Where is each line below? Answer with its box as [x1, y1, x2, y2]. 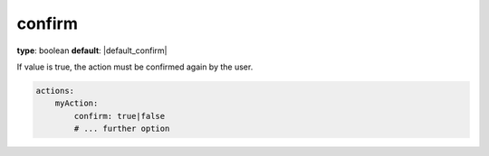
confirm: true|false [73, 111, 166, 121]
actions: [35, 86, 75, 96]
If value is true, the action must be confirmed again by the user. [16, 61, 254, 72]
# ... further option [73, 124, 170, 134]
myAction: [54, 98, 99, 108]
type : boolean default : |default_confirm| [16, 45, 168, 56]
